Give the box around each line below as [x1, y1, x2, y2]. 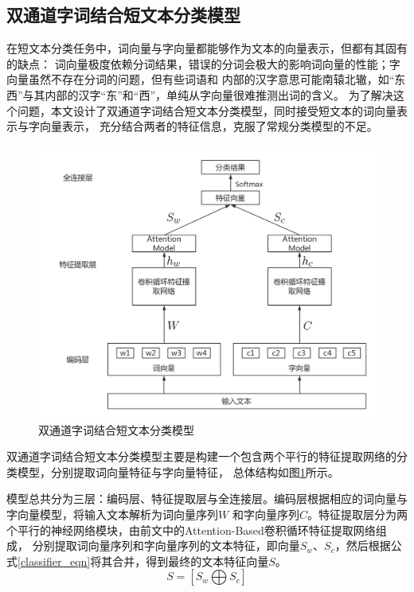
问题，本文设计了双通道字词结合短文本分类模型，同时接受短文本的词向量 [17, 102, 396, 119]
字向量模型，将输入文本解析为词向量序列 [6, 505, 218, 522]
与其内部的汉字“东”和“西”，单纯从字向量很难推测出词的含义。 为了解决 [22, 86, 393, 103]
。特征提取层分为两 [307, 505, 408, 522]
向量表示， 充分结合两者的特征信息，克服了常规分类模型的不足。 [39, 118, 378, 134]
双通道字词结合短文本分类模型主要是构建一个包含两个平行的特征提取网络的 [6, 448, 396, 465]
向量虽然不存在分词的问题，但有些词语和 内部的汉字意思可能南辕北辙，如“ [6, 71, 395, 88]
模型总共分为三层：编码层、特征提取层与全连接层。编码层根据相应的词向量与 [6, 490, 408, 507]
